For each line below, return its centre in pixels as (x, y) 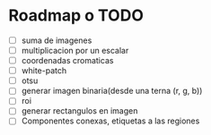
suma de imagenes (57, 40)
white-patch (44, 71)
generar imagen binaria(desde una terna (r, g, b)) (112, 91)
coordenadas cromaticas (67, 61)
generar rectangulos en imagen (79, 111)
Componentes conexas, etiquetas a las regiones (110, 121)
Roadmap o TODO (76, 16)
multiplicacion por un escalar (75, 51)
